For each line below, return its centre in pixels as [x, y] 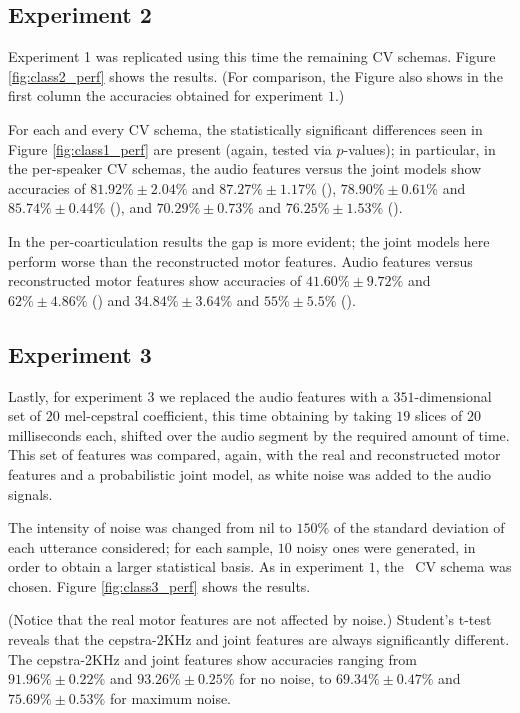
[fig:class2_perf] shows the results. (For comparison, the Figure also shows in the [255, 75]
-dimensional [453, 395]
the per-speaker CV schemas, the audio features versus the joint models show [245, 168]
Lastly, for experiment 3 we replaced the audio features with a [198, 395]
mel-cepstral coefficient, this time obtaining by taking [228, 415]
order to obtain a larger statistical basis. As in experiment [186, 566]
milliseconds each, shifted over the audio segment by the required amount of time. [259, 434]
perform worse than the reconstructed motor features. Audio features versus [240, 260]
